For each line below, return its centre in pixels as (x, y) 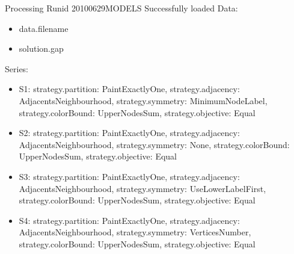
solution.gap (41, 48)
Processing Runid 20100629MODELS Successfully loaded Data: (121, 8)
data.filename (44, 28)
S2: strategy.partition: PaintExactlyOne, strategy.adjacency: (129, 133)
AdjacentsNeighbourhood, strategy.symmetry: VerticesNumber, (135, 232)
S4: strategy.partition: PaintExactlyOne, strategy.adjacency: (129, 220)
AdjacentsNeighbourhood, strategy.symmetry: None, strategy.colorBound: (154, 144)
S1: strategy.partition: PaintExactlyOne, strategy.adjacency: (129, 89)
